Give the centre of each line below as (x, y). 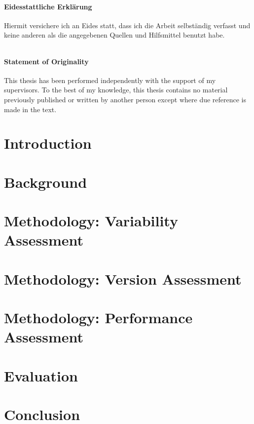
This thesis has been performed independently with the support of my (110, 80)
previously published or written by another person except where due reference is (125, 99)
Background (46, 182)
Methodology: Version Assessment (123, 278)
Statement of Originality (46, 61)
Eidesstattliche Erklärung (48, 6)
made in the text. (30, 109)
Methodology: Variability (91, 221)
